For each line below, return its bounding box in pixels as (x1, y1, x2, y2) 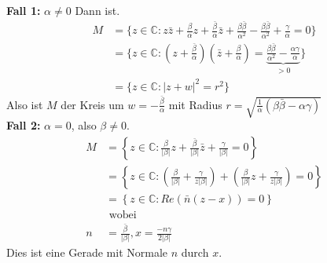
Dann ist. (75, 2, 120, 18)
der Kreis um (61, 96, 124, 112)
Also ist (6, 96, 43, 112)
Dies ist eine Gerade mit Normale (6, 244, 168, 261)
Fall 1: (6, 2, 41, 18)
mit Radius (168, 96, 222, 112)
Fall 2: (6, 117, 41, 133)
